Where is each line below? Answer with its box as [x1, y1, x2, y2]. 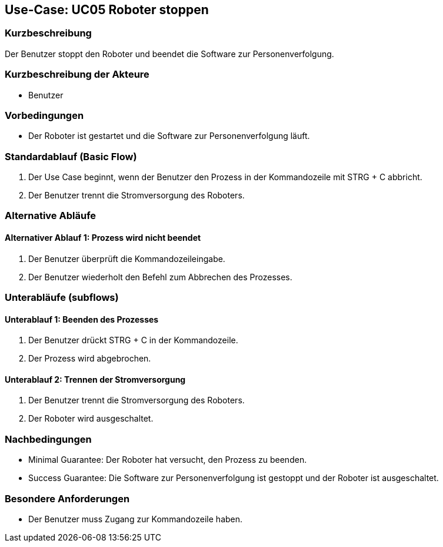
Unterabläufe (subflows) [5, 291, 119, 304]
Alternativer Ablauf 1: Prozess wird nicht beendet [5, 233, 201, 243]
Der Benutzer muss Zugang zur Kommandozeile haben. [28, 513, 243, 524]
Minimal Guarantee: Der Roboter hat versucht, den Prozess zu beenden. [28, 455, 307, 465]
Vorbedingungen [5, 109, 84, 121]
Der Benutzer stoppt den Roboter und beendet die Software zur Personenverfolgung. [5, 48, 334, 59]
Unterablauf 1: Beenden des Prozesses [5, 314, 159, 324]
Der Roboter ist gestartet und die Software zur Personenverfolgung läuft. [28, 131, 310, 141]
